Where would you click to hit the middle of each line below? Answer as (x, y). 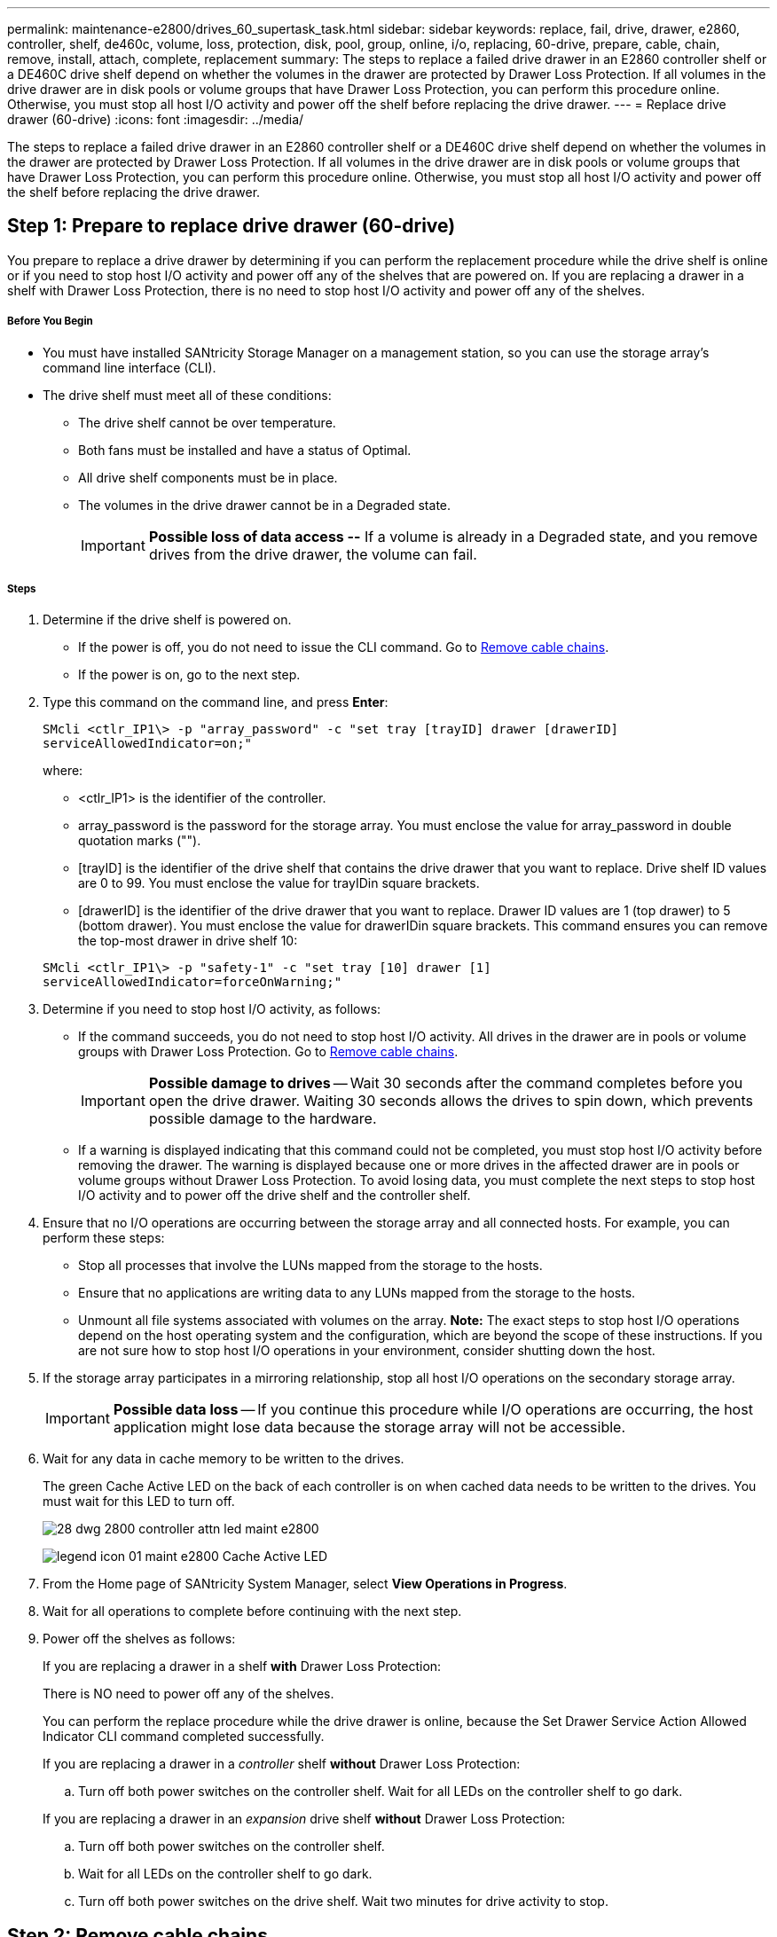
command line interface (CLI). (129, 367)
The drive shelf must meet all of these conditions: (187, 395)
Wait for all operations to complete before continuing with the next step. (252, 1612)
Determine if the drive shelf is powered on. (167, 620)
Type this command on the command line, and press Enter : (216, 702)
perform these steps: (104, 1238)
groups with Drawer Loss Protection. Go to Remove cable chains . (268, 1052)
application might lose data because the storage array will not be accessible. (369, 1427)
